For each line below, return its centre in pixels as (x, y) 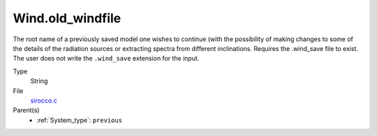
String (39, 81)
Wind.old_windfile (67, 18)
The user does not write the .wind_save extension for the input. (106, 59)
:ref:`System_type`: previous (79, 120)
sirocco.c (44, 100)
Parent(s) (26, 110)
